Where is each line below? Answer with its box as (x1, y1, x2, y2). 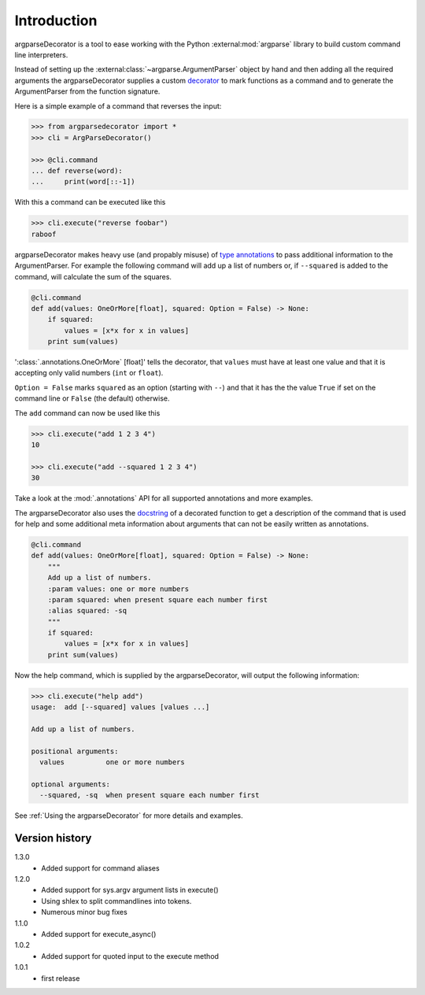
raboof (31, 229, 57, 239)
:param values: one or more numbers (47, 584, 189, 594)
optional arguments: (31, 779, 110, 789)
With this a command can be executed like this (14, 198, 166, 207)
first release (41, 973, 80, 983)
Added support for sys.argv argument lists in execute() (41, 886, 219, 895)
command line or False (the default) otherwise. (14, 394, 170, 403)
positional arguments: (31, 746, 119, 756)
